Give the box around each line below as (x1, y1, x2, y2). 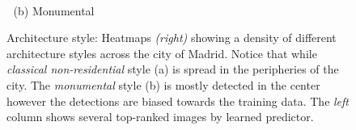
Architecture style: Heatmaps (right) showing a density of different (6, 29, 337, 46)
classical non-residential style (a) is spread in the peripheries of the (6, 61, 339, 78)
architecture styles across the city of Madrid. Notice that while (6, 44, 317, 61)
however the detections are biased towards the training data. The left (6, 92, 350, 109)
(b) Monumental (13, 2, 95, 19)
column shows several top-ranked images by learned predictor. (6, 108, 314, 125)
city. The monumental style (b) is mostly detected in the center (6, 76, 320, 93)
